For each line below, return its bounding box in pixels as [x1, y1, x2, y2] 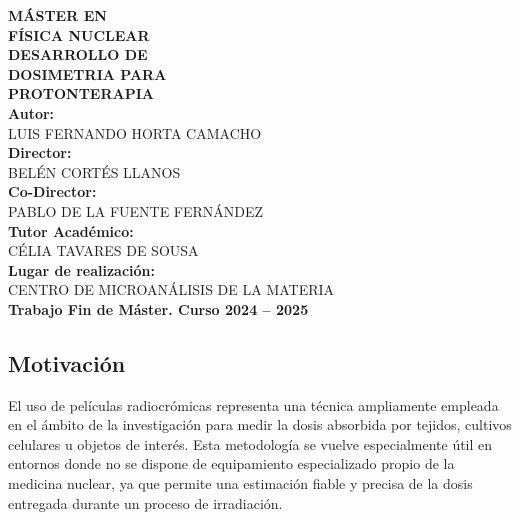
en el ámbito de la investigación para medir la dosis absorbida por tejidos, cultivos [8, 414, 512, 435]
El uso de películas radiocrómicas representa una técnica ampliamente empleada [8, 394, 499, 415]
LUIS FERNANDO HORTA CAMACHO [8, 122, 262, 143]
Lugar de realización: [8, 259, 156, 280]
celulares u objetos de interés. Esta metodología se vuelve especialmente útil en [8, 433, 493, 454]
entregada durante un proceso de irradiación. [8, 492, 283, 513]
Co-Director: [8, 181, 97, 202]
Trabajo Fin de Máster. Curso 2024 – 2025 [8, 298, 309, 319]
